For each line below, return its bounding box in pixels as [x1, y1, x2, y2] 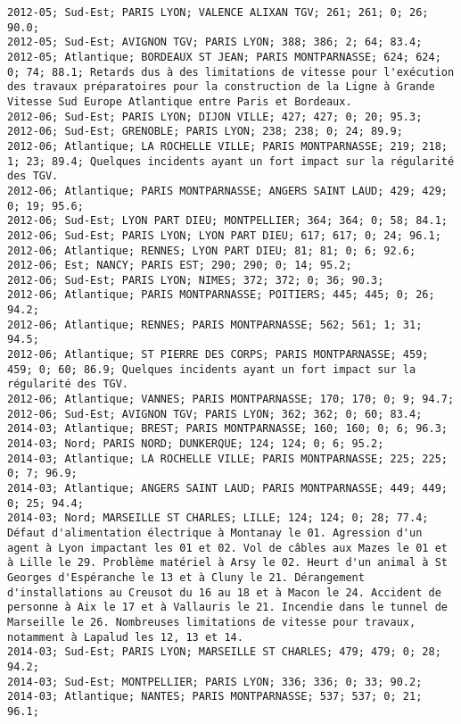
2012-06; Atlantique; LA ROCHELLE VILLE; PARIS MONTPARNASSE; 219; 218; [7, 139, 448, 153]
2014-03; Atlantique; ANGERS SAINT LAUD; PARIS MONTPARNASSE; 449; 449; [7, 482, 448, 495]
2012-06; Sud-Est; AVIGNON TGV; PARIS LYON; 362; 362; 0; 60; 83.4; [7, 407, 423, 420]
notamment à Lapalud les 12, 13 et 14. [7, 630, 243, 644]
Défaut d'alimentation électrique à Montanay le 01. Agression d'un [7, 526, 423, 539]
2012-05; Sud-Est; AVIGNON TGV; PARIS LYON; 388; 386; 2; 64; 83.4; [7, 36, 423, 49]
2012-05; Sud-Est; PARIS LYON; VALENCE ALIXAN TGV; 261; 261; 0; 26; [7, 6, 429, 19]
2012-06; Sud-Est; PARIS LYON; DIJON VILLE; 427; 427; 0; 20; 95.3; [7, 110, 423, 123]
